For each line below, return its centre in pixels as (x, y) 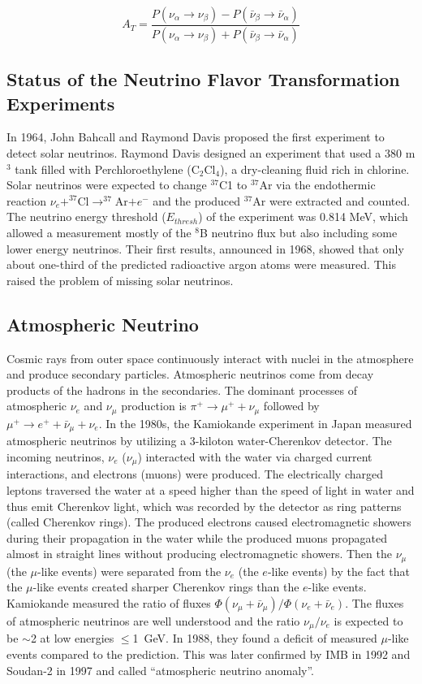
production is (154, 406)
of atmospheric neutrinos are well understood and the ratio (153, 620)
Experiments (61, 103)
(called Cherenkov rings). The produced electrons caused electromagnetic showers (209, 522)
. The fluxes (375, 602)
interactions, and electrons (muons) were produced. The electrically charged (195, 474)
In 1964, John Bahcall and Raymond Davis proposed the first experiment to (196, 137)
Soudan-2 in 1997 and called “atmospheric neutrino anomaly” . (160, 670)
